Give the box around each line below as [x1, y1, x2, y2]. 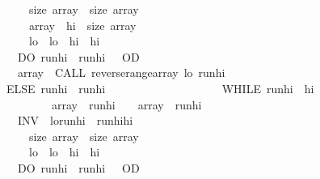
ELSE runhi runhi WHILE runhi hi [6, 79, 314, 96]
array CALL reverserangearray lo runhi [17, 64, 225, 81]
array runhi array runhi [51, 96, 202, 113]
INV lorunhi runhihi [17, 112, 133, 129]
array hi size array [28, 16, 137, 33]
